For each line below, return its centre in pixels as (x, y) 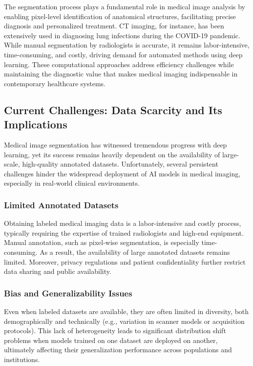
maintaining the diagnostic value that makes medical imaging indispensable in (121, 74)
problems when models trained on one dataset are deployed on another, (111, 340)
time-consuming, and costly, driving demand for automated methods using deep (123, 54)
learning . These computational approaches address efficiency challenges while (119, 64)
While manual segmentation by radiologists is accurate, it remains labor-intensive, (127, 45)
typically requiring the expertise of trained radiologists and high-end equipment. (124, 232)
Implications (36, 124)
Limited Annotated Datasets (61, 205)
